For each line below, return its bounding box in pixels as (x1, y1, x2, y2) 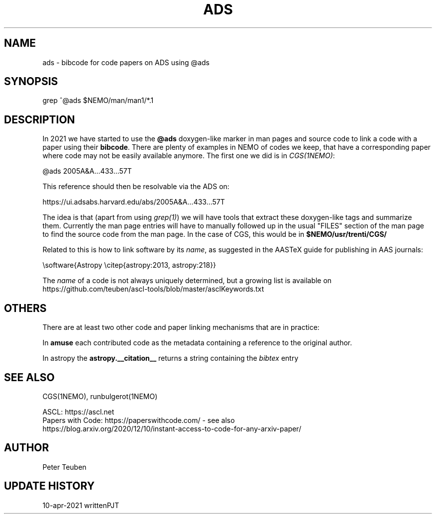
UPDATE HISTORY (4, 480, 95, 493)
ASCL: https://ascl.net (42, 407, 114, 416)
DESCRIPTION (4, 113, 75, 126)
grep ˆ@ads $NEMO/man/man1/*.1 (42, 96, 154, 105)
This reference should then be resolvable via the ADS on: (42, 182, 229, 191)
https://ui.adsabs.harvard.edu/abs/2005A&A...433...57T (42, 198, 225, 207)
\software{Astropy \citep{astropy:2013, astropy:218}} (42, 261, 217, 270)
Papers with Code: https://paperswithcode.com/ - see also (42, 415, 235, 424)
